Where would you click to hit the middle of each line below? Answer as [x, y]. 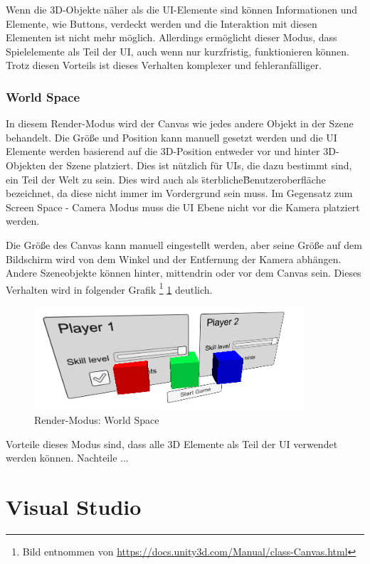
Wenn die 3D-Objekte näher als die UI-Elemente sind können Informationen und [182, 9]
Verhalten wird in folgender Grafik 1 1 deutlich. [109, 288]
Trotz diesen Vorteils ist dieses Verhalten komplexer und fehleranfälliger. [164, 65]
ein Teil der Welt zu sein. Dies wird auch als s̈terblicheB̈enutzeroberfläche [166, 179]
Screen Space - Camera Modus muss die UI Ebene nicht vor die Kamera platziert [183, 207]
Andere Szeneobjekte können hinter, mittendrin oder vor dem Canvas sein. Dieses [184, 273]
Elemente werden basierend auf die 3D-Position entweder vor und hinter [163, 151]
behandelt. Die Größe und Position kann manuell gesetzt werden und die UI [171, 137]
